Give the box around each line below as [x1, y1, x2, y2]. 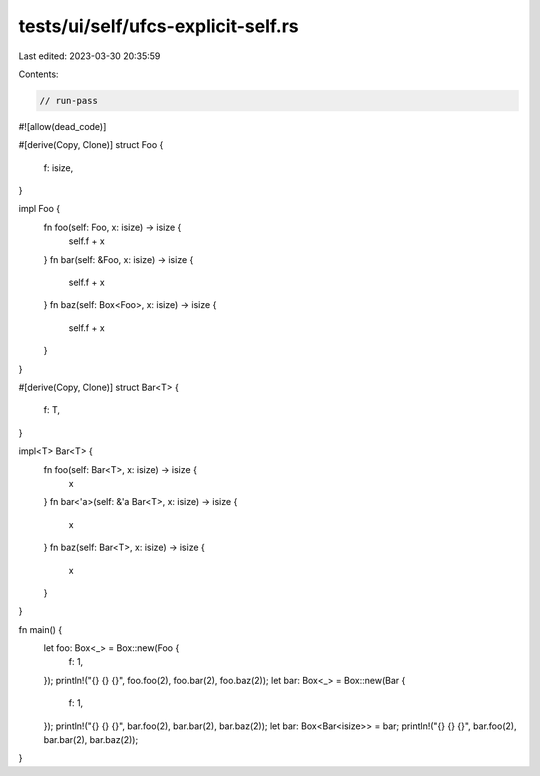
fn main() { [18, 623, 63, 635]
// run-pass [39, 95, 99, 106]
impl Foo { [18, 203, 60, 215]
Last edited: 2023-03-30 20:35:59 [18, 50, 161, 62]
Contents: [18, 68, 59, 80]
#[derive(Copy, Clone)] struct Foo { [18, 139, 164, 151]
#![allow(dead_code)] [18, 120, 107, 132]
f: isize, [43, 161, 74, 174]
